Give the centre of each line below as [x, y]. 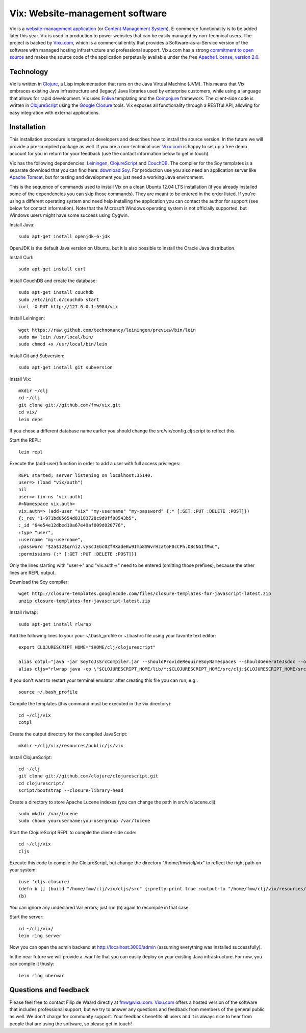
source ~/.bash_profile [48, 692]
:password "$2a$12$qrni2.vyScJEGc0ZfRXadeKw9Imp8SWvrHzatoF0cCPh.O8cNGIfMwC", [119, 547]
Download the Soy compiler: [39, 582]
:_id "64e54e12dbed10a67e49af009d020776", [72, 525]
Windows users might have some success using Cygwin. [69, 215]
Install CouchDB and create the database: [53, 281]
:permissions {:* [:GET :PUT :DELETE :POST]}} [78, 554]
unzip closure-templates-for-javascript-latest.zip [84, 601]
